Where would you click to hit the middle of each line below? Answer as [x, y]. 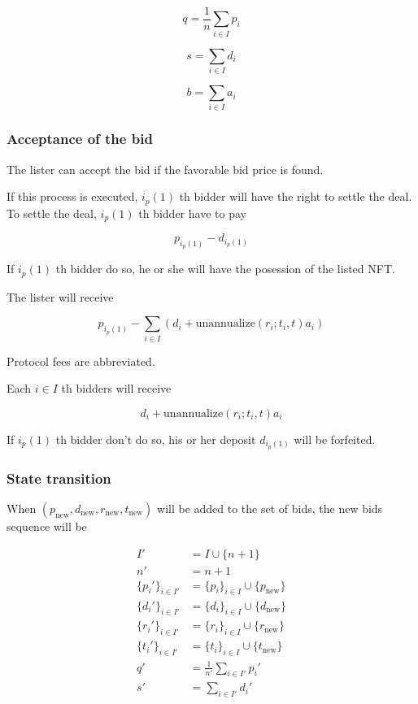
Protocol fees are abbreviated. [81, 361]
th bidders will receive [116, 388]
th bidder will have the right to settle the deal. [296, 196]
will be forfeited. [335, 439]
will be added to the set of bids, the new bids [270, 508]
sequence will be [47, 526]
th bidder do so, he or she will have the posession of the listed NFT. [225, 269]
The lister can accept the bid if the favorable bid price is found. [165, 169]
